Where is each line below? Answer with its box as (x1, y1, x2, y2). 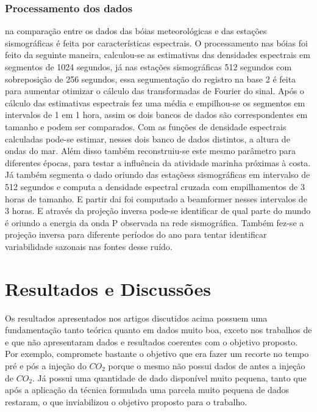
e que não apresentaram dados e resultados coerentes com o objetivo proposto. (5, 335, 298, 348)
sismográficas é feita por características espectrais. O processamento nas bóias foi (5, 36, 308, 49)
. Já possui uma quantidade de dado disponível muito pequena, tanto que (32, 371, 307, 384)
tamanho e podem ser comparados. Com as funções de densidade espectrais (5, 120, 287, 133)
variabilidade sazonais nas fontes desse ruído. (5, 240, 173, 252)
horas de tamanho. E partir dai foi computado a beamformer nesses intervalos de (5, 192, 307, 205)
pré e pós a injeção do (5, 359, 87, 372)
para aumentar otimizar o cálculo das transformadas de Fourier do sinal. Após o (5, 84, 304, 97)
